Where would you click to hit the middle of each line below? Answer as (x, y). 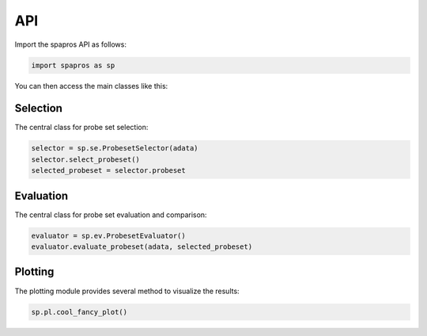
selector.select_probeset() (85, 159)
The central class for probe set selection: (81, 128)
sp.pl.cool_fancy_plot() (79, 312)
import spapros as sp (73, 65)
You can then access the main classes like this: (91, 86)
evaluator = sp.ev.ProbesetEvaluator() (108, 235)
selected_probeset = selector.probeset (108, 171)
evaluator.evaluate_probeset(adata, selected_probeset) (142, 247)
